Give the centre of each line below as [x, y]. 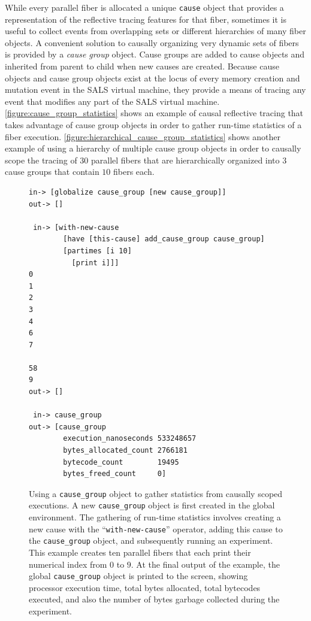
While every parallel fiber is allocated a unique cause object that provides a [144, 7]
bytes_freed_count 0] [115, 474]
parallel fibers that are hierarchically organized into [185, 160]
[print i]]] [95, 263]
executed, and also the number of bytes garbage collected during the [154, 599]
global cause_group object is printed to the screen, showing [138, 576]
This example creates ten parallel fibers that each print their [140, 552]
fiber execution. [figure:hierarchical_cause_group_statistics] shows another [143, 136]
